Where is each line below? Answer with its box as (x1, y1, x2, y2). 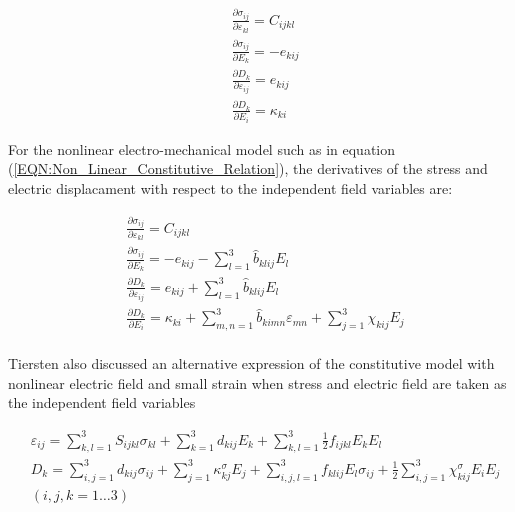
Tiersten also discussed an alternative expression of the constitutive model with (8, 353, 495, 374)
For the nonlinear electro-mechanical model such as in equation (8, 138, 396, 159)
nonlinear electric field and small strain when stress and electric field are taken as (8, 372, 507, 393)
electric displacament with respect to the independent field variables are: (8, 178, 453, 198)
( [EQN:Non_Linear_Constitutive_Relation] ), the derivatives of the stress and (8, 158, 488, 179)
